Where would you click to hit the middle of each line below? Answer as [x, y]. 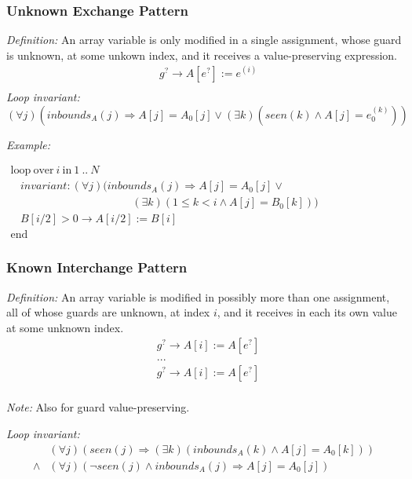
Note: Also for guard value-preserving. [98, 407]
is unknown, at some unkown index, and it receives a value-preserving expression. [202, 55]
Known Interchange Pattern [97, 267]
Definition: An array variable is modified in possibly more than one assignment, [198, 296]
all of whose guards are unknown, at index [108, 312]
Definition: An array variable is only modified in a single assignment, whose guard [204, 40]
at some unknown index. [65, 327]
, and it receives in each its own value [307, 312]
